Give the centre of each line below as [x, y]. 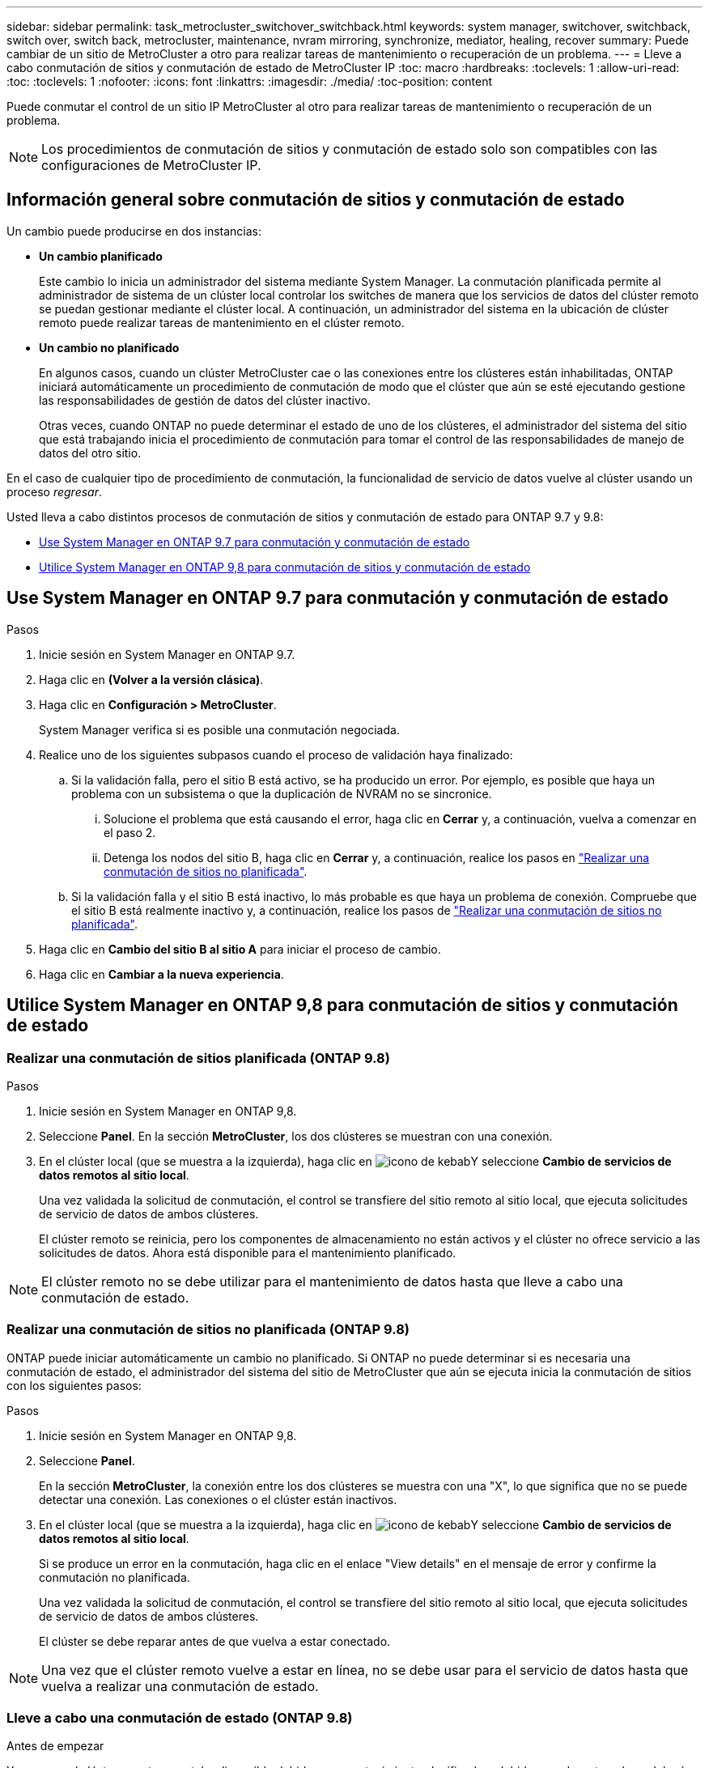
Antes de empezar [55, 1746]
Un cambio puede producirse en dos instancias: [134, 231]
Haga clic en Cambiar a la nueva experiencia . [161, 974]
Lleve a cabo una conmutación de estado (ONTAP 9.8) [180, 1718]
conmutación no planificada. [115, 1577]
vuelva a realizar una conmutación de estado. [180, 1686]
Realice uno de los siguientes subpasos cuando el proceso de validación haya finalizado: [276, 754]
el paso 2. [130, 832]
